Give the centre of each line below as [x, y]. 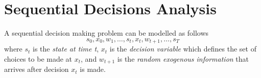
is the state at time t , [66, 49]
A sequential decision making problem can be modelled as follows [106, 33]
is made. [93, 69]
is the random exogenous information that [183, 58]
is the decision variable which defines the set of [183, 49]
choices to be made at [38, 58]
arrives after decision [37, 69]
